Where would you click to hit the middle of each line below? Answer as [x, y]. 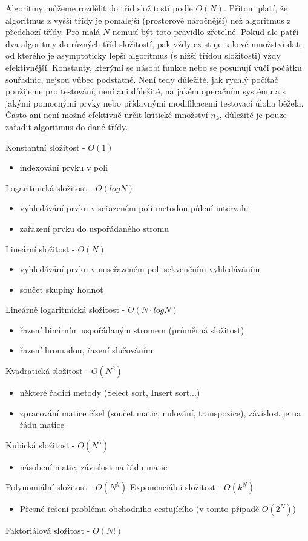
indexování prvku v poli [64, 167]
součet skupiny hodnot [61, 289]
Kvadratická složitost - [47, 371]
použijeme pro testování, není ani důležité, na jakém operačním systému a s [146, 91]
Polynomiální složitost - [49, 487]
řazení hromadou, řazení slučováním [86, 350]
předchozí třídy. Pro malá [53, 32]
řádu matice [42, 425]
